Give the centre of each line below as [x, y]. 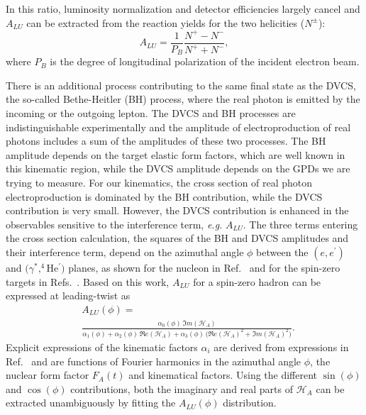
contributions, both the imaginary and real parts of [182, 388]
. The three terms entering [300, 224]
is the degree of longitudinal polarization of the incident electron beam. [205, 61]
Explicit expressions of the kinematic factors [102, 347]
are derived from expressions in [281, 347]
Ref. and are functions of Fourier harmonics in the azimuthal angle [154, 361]
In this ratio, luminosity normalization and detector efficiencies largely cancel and [183, 9]
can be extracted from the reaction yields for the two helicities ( [166, 22]
